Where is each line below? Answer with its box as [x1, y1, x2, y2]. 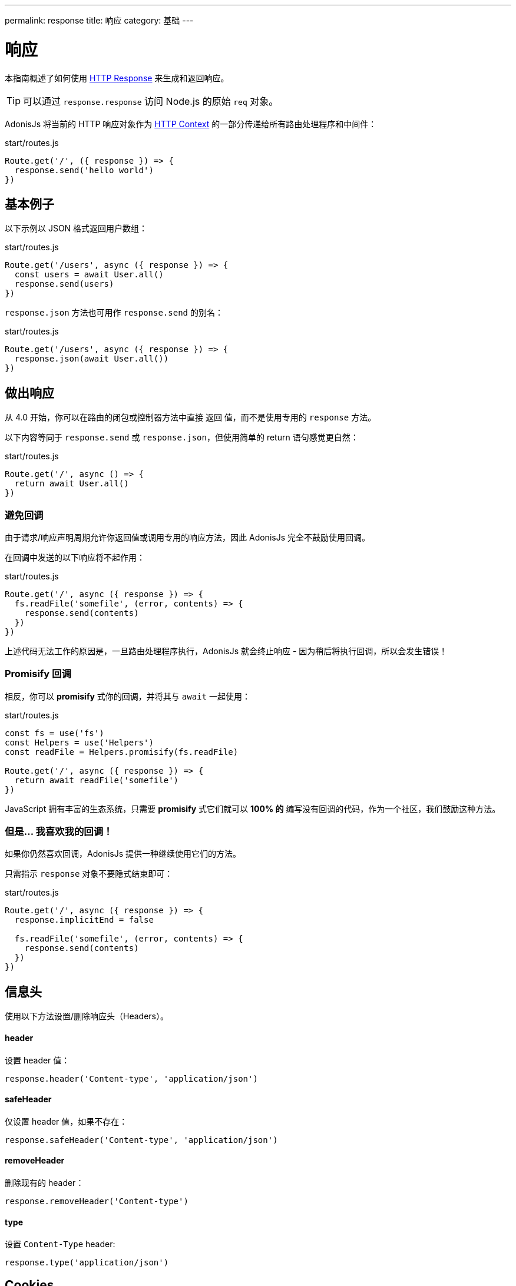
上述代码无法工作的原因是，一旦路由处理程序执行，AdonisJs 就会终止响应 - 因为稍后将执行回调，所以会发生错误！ [5, 645, 448, 656]
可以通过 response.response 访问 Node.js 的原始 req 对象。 [23, 95, 279, 107]
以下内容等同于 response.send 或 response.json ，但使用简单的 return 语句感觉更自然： [5, 432, 359, 443]
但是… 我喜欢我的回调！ [5, 826, 113, 838]
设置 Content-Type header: [5, 1239, 115, 1249]
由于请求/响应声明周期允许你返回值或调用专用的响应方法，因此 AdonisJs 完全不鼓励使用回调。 [5, 532, 370, 542]
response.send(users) [14, 279, 114, 289]
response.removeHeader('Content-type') [5, 1196, 188, 1206]
